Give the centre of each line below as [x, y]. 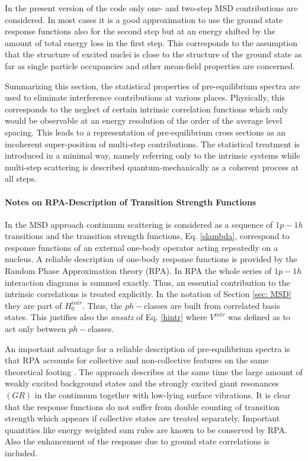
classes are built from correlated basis [212, 305]
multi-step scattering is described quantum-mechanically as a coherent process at [152, 167]
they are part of [33, 305]
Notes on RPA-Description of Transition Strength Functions [131, 202]
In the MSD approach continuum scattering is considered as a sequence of [139, 224]
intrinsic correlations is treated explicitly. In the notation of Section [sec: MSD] [148, 294]
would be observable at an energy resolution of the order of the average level [144, 120]
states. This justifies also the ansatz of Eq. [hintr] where [106, 317]
